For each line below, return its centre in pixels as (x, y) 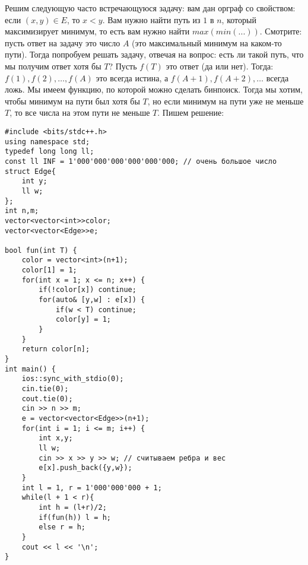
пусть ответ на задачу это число (63, 42)
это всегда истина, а (132, 77)
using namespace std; (47, 142)
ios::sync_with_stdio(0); (73, 379)
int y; (34, 181)
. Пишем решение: (191, 112)
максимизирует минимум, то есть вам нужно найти (97, 31)
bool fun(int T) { (41, 250)
